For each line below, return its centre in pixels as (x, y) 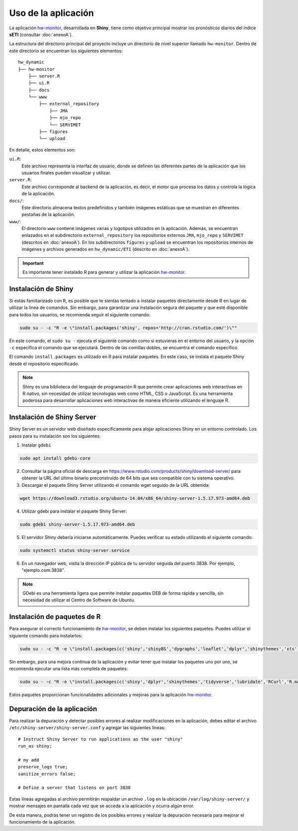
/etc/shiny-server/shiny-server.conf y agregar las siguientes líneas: (87, 728)
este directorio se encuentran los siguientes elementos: (66, 51)
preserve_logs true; (43, 767)
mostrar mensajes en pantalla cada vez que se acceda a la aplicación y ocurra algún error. (102, 806)
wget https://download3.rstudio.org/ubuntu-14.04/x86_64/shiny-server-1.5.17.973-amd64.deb (135, 498)
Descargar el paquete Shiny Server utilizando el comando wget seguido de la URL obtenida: (116, 485)
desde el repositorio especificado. (44, 364)
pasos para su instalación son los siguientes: (55, 436)
